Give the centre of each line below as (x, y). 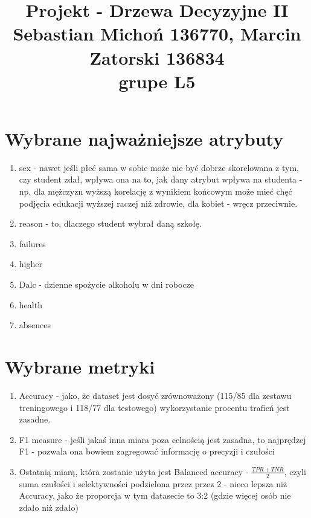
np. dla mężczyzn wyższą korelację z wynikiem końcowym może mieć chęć (155, 191)
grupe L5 (157, 81)
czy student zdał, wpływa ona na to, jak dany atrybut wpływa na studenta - (161, 179)
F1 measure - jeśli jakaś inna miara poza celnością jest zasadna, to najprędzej (162, 439)
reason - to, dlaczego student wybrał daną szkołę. (110, 223)
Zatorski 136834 (157, 57)
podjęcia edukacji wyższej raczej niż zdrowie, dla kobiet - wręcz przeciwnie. (158, 203)
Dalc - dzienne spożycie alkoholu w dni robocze (107, 284)
